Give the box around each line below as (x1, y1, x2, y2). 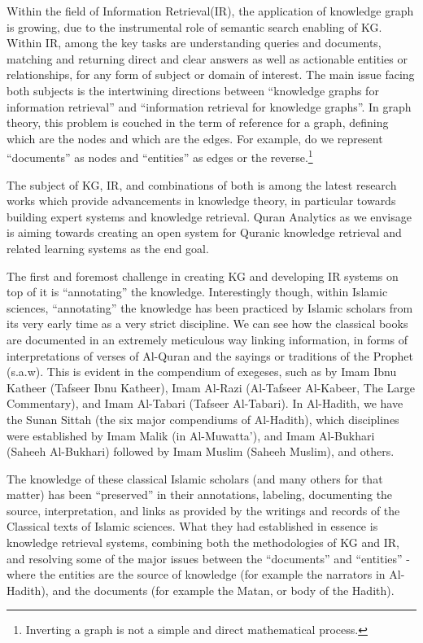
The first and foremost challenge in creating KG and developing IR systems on (7, 267, 399, 284)
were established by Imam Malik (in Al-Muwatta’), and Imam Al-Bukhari (7, 426, 375, 444)
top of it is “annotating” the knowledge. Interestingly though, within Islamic (7, 283, 388, 300)
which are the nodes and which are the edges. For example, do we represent (7, 129, 383, 147)
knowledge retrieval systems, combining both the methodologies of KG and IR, (7, 534, 399, 551)
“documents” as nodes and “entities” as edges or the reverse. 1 (7, 147, 313, 165)
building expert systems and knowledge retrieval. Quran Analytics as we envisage (7, 208, 412, 225)
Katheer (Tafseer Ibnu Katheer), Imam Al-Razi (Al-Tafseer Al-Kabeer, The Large (7, 378, 416, 396)
